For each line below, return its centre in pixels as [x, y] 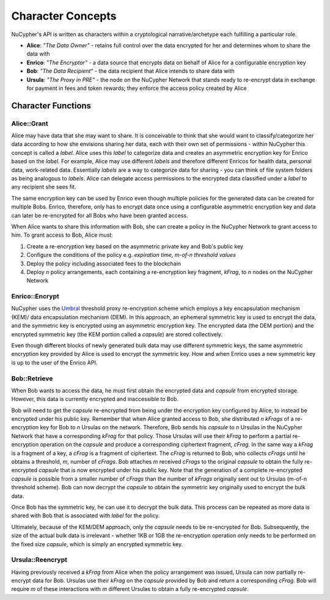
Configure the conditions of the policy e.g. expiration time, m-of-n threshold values [131, 255]
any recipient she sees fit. [44, 187]
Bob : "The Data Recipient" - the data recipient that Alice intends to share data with [130, 71]
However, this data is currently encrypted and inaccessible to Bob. [95, 399]
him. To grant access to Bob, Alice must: [62, 235]
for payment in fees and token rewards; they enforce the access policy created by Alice [137, 88]
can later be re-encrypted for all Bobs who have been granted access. [100, 215]
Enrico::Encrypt [35, 297]
